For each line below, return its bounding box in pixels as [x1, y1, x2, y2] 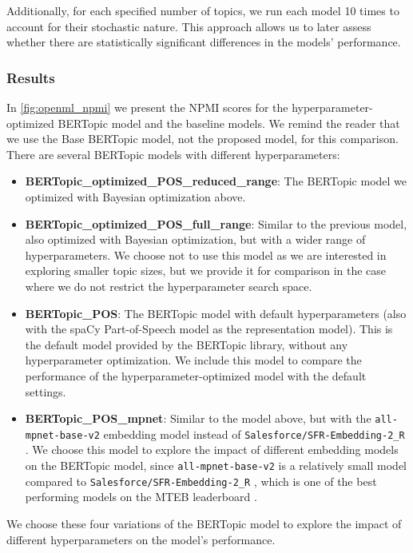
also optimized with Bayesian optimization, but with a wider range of [25, 231, 366, 248]
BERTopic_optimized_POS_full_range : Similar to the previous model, [25, 215, 407, 232]
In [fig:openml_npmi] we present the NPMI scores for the [6, 99, 288, 115]
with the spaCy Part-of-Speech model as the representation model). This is [25, 320, 393, 337]
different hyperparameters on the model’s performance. [6, 531, 276, 547]
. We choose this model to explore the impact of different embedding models [25, 441, 399, 458]
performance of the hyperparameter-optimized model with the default [25, 367, 367, 384]
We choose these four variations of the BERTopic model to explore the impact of [6, 515, 402, 531]
